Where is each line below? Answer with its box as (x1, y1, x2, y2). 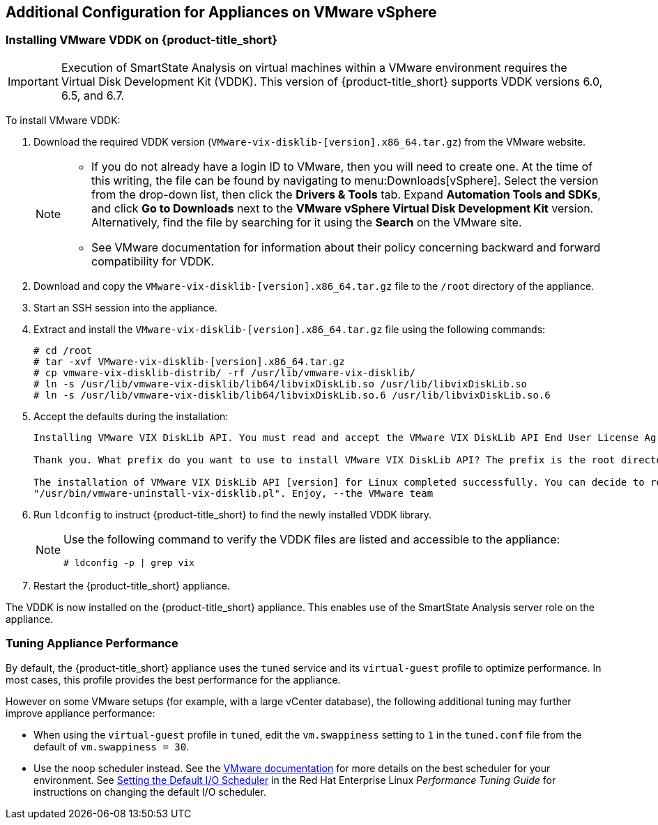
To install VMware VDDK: (6, 114, 121, 126)
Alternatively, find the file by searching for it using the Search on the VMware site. (91, 215, 522, 229)
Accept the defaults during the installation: (33, 410, 229, 422)
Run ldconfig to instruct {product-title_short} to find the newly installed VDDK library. (33, 508, 431, 521)
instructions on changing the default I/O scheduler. (33, 785, 266, 798)
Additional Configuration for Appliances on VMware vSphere (6, 3, 437, 21)
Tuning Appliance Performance (6, 636, 178, 651)
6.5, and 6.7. (61, 88, 125, 102)
